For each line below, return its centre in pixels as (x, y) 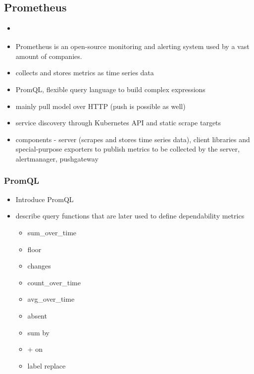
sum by (39, 332)
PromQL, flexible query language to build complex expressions (110, 89)
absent (37, 315)
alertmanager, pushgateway (57, 158)
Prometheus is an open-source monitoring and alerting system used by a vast (132, 46)
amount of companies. (49, 56)
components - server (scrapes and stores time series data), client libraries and (133, 139)
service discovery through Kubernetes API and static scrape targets (118, 123)
